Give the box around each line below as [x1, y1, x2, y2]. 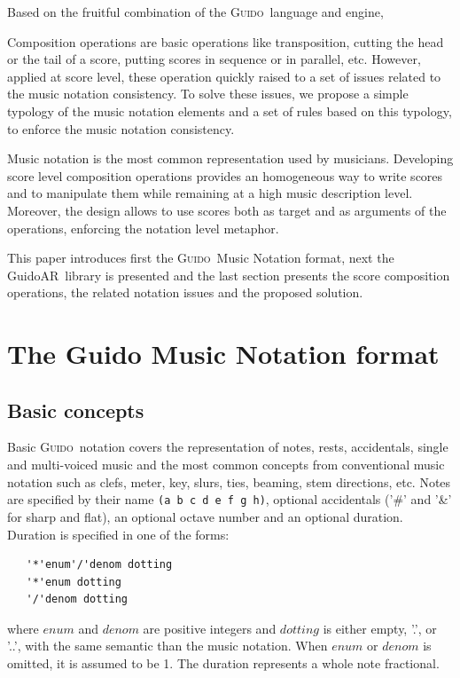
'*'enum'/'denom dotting [26, 558, 173, 572]
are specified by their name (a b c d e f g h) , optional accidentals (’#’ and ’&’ [7, 490, 452, 508]
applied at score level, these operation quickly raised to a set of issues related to [7, 67, 441, 85]
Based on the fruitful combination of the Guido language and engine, [7, 3, 384, 20]
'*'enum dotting [26, 575, 121, 588]
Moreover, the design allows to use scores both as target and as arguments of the [7, 201, 447, 219]
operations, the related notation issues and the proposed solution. [7, 283, 363, 302]
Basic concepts [7, 396, 144, 423]
